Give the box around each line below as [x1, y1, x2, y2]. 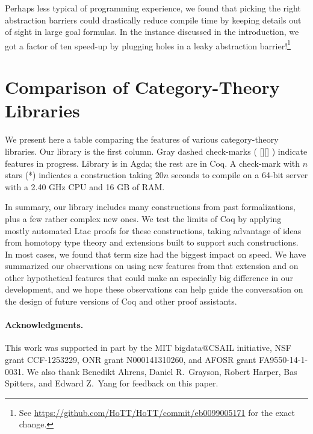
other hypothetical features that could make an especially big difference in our [5, 271, 294, 284]
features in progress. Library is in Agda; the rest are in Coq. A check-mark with [5, 157, 300, 169]
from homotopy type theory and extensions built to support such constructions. [5, 236, 299, 249]
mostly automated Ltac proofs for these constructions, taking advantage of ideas [5, 224, 302, 237]
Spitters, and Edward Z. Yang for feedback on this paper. [5, 377, 218, 389]
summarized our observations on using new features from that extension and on [5, 259, 299, 272]
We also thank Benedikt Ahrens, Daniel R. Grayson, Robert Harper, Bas [26, 365, 297, 377]
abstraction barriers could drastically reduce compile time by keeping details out [5, 13, 302, 26]
